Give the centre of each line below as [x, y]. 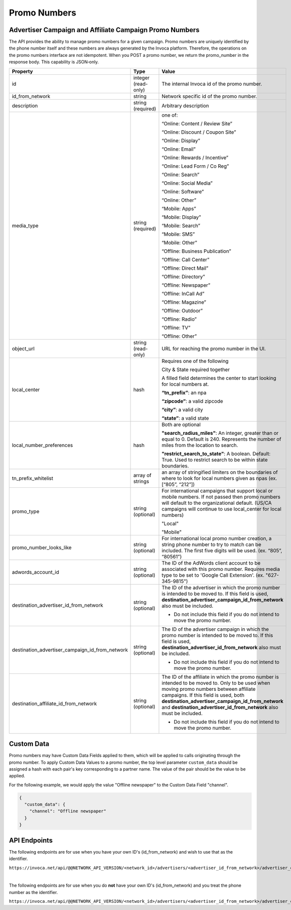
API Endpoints [31, 840]
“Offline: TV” [176, 327]
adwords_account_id [35, 572]
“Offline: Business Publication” [196, 251]
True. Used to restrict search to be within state [215, 460]
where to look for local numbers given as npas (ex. [219, 478]
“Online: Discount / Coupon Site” [199, 132]
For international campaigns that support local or [217, 491]
